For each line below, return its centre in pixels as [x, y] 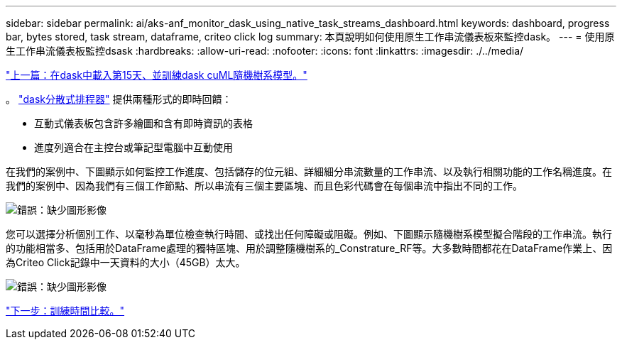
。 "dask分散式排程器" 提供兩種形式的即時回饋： [119, 99]
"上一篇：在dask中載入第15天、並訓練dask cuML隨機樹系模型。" [157, 75]
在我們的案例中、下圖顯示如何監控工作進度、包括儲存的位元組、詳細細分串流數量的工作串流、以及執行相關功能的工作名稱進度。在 [309, 171]
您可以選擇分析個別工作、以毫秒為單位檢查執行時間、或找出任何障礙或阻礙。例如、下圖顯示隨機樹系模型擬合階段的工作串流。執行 [309, 234]
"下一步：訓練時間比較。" [65, 311]
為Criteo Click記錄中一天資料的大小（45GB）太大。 [126, 262]
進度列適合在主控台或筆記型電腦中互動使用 [133, 147]
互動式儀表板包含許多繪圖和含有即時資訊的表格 [143, 123]
